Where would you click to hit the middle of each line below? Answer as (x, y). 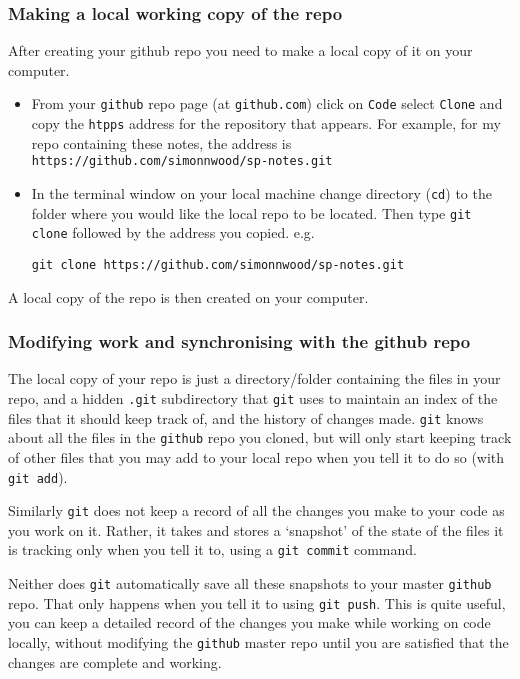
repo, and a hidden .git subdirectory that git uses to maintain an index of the (253, 398)
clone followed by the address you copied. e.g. (173, 232)
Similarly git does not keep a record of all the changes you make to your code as (256, 510)
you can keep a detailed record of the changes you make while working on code (249, 622)
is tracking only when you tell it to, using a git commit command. (212, 549)
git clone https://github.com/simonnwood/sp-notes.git (218, 264)
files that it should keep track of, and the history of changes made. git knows (246, 417)
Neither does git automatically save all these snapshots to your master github (250, 583)
